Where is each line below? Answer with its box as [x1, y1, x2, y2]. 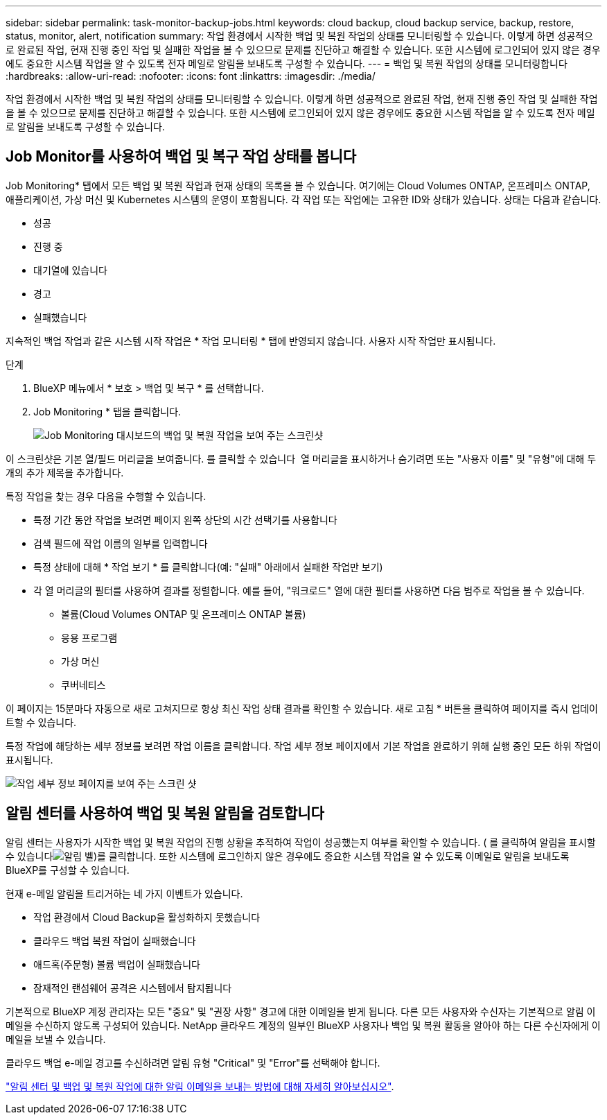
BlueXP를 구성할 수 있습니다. [6, 863, 130, 876]
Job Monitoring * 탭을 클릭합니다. [33, 405, 182, 417]
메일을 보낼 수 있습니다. [6, 1033, 106, 1045]
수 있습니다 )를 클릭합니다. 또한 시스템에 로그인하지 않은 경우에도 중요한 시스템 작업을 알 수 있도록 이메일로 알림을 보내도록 [6, 850, 570, 862]
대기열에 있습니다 [33, 264, 107, 276]
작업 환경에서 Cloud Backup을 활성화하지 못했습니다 [33, 911, 261, 923]
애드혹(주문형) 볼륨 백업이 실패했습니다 [33, 958, 200, 970]
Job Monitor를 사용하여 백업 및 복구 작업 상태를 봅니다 [6, 148, 357, 166]
